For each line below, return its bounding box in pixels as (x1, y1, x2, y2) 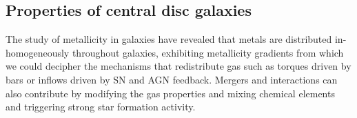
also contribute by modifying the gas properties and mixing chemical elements (6, 86, 335, 100)
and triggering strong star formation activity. (6, 99, 196, 114)
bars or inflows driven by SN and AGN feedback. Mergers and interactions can (6, 72, 338, 86)
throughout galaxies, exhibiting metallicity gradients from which (72, 45, 344, 59)
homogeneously (6, 45, 70, 59)
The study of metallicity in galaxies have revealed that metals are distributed (6, 32, 332, 46)
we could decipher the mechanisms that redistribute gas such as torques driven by (6, 59, 351, 73)
